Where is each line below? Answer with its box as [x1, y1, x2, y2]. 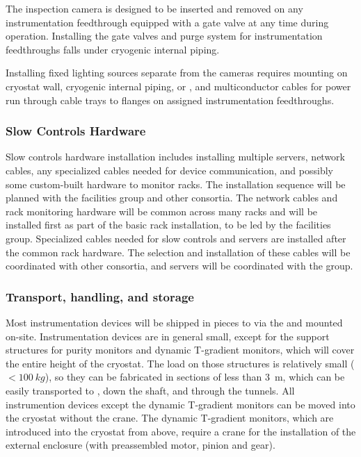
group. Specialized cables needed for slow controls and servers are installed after [6, 231, 346, 245]
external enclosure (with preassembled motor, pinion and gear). [6, 438, 275, 452]
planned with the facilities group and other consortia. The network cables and [6, 190, 338, 205]
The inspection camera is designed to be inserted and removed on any [6, 1, 303, 15]
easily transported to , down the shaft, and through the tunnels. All [6, 383, 295, 397]
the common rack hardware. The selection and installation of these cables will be [6, 244, 351, 259]
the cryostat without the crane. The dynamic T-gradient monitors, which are [6, 410, 334, 425]
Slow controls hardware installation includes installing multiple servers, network [6, 149, 345, 164]
